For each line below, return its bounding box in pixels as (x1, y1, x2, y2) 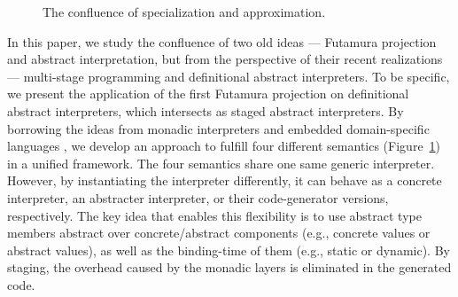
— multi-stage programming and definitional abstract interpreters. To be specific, (7, 66, 450, 85)
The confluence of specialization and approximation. (43, 3, 326, 20)
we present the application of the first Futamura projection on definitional (7, 84, 409, 103)
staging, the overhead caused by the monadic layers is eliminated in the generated (7, 258, 452, 277)
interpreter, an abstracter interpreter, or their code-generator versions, (7, 188, 389, 207)
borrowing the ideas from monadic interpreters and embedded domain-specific (7, 119, 430, 137)
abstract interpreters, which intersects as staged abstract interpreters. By (7, 101, 404, 120)
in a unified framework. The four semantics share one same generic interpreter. (7, 153, 435, 172)
